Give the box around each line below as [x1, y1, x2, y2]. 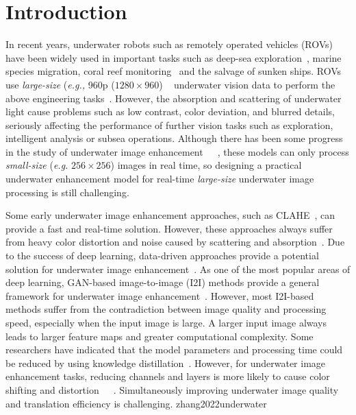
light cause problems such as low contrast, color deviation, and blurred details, [5, 104, 335, 119]
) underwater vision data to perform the [159, 77, 335, 91]
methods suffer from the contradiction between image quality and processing [5, 302, 327, 316]
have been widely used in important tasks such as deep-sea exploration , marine [5, 50, 342, 64]
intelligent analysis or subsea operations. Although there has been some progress [5, 131, 343, 145]
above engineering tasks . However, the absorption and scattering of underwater [5, 91, 342, 105]
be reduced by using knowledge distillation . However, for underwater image [5, 355, 326, 370]
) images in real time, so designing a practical [110, 158, 302, 172]
